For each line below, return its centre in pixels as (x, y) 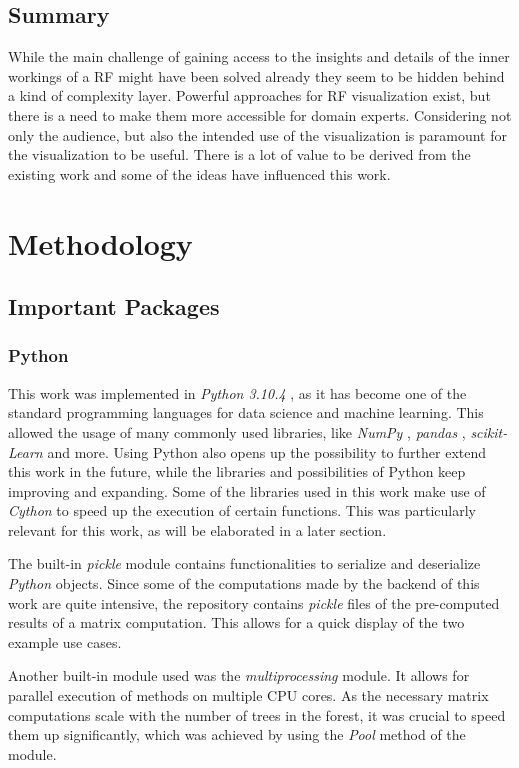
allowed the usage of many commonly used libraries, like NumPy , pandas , (237, 431)
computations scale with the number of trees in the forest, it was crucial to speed (257, 714)
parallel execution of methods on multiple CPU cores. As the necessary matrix (248, 695)
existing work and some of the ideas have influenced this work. (199, 173)
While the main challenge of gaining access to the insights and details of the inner (259, 56)
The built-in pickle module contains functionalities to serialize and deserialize (244, 563)
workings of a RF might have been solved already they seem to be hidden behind (256, 75)
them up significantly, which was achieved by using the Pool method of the (237, 734)
